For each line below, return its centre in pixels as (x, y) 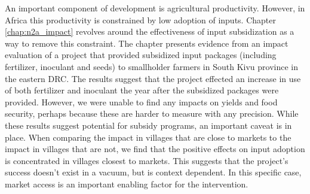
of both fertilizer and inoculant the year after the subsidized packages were (142, 90)
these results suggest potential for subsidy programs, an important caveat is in (148, 125)
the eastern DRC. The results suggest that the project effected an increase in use (153, 78)
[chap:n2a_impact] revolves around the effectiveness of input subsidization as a (150, 31)
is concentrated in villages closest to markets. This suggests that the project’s (147, 160)
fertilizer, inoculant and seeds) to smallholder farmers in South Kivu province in (151, 66)
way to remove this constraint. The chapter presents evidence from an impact (147, 43)
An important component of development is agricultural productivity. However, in (155, 8)
